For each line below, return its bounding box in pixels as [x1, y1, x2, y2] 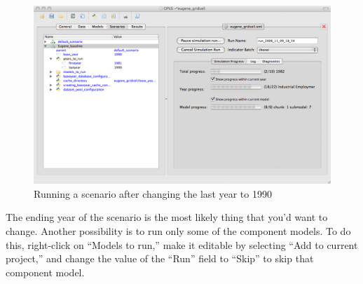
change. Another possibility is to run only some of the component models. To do [6, 224, 351, 238]
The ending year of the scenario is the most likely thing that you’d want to [6, 210, 328, 224]
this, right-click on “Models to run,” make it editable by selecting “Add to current [6, 237, 358, 252]
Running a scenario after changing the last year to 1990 [34, 186, 272, 201]
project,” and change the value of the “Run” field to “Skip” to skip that [6, 251, 314, 266]
